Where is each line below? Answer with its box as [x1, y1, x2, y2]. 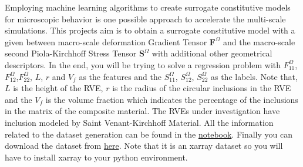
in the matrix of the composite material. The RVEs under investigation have [5, 105, 280, 117]
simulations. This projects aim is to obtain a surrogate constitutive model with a [5, 24, 295, 36]
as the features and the [79, 70, 162, 82]
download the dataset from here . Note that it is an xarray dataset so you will [5, 139, 283, 152]
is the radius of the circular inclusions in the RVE [112, 82, 291, 94]
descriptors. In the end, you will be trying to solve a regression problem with [5, 58, 281, 71]
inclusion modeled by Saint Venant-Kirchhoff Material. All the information [5, 116, 274, 128]
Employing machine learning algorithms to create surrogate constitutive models [5, 1, 291, 13]
